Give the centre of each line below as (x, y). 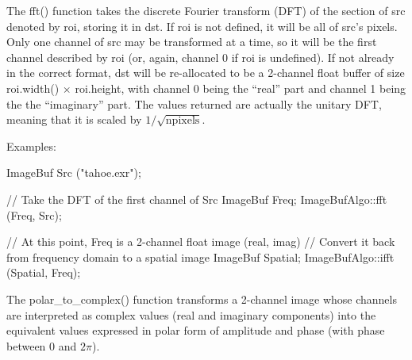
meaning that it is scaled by (74, 119)
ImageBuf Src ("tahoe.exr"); (74, 172)
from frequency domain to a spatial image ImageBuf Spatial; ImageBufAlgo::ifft (200, 257)
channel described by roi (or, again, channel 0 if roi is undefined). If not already (200, 57)
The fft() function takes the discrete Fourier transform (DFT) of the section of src (206, 10)
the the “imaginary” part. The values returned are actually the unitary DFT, (194, 103)
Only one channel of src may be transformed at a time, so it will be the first (192, 42)
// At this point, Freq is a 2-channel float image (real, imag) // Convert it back (201, 241)
